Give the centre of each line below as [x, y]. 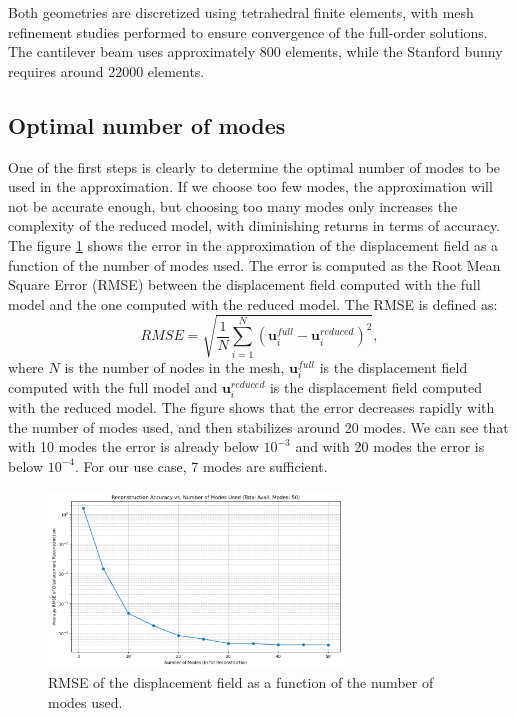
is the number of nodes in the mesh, [174, 366]
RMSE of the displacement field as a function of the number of [241, 682]
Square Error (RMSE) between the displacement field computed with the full [244, 284]
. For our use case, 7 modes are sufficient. [201, 465]
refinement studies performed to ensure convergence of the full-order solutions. [248, 31]
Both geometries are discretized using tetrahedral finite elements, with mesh [241, 12]
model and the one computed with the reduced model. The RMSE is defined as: [253, 303]
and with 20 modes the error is [390, 446]
